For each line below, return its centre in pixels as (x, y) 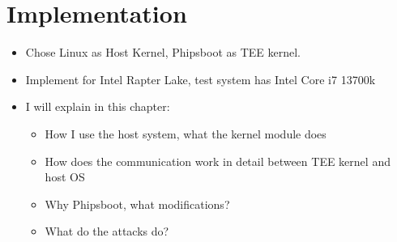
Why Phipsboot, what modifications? (137, 204)
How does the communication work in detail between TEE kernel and (218, 161)
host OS (65, 177)
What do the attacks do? (107, 231)
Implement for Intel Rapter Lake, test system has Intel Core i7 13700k (201, 79)
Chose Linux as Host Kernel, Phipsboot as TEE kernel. (163, 52)
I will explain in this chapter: (98, 106)
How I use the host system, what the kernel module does (186, 133)
